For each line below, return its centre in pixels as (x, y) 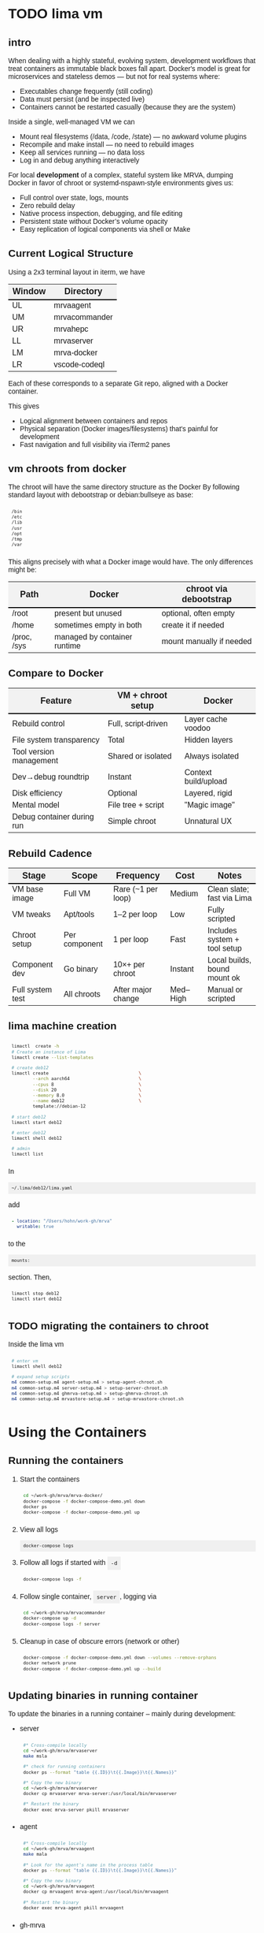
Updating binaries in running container (103, 1695)
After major (133, 990)
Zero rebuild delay (47, 205)
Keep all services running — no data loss (82, 153)
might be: (22, 570)
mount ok (224, 978)
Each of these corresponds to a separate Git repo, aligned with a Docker (118, 383)
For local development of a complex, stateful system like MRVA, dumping (121, 175)
